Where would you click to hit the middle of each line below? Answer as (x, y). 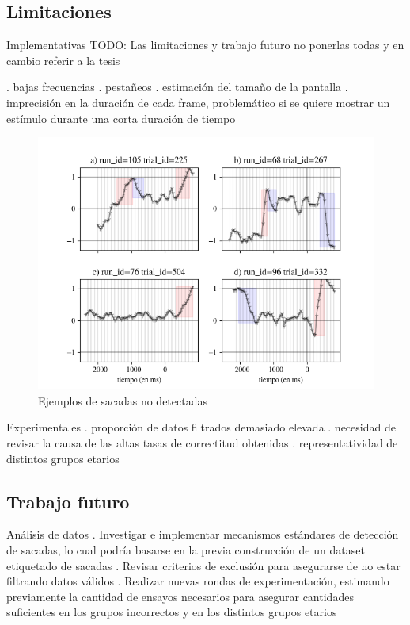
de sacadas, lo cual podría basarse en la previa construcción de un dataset (186, 549)
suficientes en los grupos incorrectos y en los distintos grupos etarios (172, 612)
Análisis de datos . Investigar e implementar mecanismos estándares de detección (203, 534)
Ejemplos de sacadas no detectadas (123, 400)
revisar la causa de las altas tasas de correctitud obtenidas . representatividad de (202, 442)
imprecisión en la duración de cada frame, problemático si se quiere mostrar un (198, 102)
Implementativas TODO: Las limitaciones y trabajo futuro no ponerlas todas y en (205, 45)
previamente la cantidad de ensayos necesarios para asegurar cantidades (180, 596)
